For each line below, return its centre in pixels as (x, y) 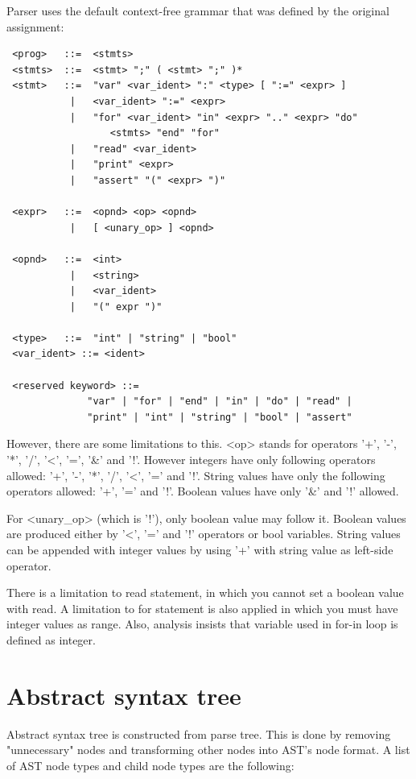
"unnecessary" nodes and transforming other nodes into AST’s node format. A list (208, 750)
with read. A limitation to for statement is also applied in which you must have (202, 608)
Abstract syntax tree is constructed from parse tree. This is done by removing (199, 733)
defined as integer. (51, 639)
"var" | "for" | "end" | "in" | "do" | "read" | (220, 402)
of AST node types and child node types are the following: (150, 765)
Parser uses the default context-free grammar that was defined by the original (198, 10)
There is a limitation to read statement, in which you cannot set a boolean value (205, 593)
